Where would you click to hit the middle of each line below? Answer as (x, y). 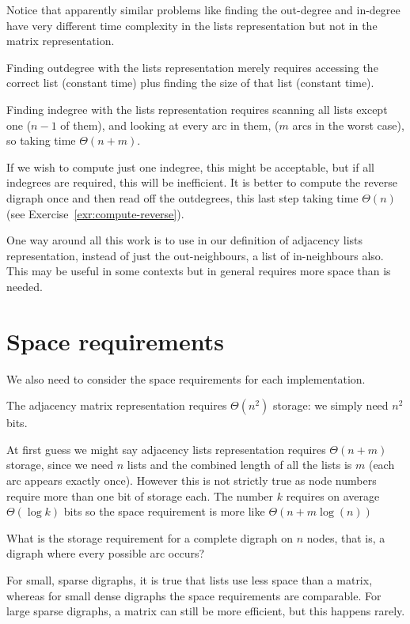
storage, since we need (60, 465)
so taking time (41, 140)
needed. (25, 286)
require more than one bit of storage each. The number (140, 495)
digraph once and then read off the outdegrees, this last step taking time (182, 197)
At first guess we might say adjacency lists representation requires (166, 449)
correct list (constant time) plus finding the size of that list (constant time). (190, 83)
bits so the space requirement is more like (164, 511)
